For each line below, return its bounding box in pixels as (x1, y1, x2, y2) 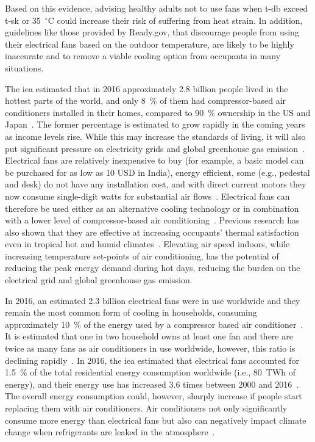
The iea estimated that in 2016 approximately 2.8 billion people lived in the (5, 82, 288, 95)
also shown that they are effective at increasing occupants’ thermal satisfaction (5, 225, 299, 238)
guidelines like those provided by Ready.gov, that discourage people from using (5, 26, 299, 38)
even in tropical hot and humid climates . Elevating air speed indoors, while (5, 237, 290, 250)
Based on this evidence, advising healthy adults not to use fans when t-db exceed (5, 2, 308, 14)
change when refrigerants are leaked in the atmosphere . (5, 426, 215, 438)
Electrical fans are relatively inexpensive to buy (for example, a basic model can (5, 154, 304, 167)
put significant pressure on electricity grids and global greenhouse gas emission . (5, 142, 305, 154)
